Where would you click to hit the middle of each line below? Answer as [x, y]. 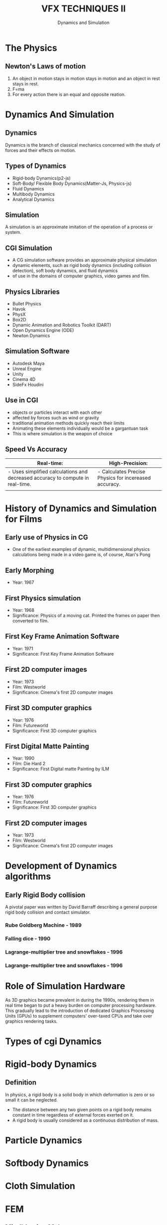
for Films [24, 519]
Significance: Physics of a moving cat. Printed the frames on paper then [86, 616]
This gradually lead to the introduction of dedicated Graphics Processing [80, 1011]
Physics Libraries [33, 292]
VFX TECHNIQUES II [83, 9]
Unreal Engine [27, 368]
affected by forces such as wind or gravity [56, 417]
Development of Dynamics [61, 866]
